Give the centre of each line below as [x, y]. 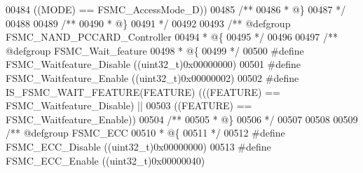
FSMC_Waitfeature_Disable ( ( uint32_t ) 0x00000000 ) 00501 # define [153, 64]
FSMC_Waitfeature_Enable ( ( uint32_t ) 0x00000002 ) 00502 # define [152, 77]
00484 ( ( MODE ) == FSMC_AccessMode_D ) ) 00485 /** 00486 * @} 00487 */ [176, 9]
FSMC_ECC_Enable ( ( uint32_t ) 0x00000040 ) [105, 160]
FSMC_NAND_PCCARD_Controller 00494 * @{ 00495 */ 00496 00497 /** [172, 37]
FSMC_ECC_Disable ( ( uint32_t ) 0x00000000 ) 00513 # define [138, 146]
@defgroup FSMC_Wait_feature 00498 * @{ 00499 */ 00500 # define [155, 50]
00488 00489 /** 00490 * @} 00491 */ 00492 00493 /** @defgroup [148, 23]
